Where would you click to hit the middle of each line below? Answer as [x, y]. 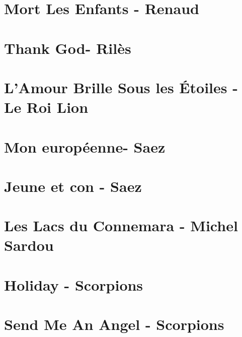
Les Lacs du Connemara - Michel [121, 225]
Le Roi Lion [46, 107]
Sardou [29, 245]
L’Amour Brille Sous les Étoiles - [121, 87]
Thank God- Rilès [68, 48]
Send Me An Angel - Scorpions [114, 324]
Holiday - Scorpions [74, 284]
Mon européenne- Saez [85, 146]
